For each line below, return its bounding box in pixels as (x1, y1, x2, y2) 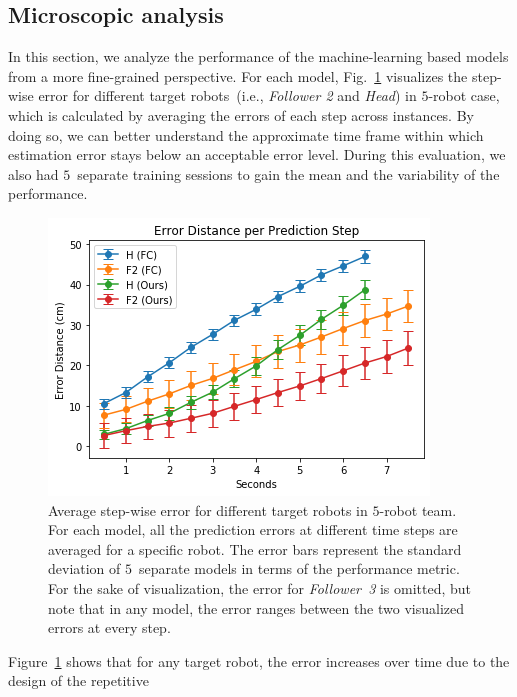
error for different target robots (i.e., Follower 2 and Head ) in (38, 85, 417, 106)
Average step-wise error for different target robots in (48, 499, 368, 520)
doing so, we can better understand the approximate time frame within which (8, 124, 484, 145)
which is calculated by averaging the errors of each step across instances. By (8, 104, 474, 125)
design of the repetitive (8, 670, 149, 691)
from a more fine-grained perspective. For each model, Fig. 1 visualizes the (8, 65, 468, 86)
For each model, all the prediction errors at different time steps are (48, 519, 458, 540)
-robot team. (379, 499, 457, 520)
